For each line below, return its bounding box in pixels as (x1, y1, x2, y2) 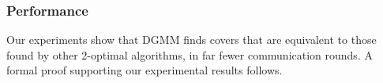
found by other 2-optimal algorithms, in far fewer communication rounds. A (6, 46, 373, 63)
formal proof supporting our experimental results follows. (6, 62, 283, 78)
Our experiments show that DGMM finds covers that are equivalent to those (6, 31, 377, 48)
